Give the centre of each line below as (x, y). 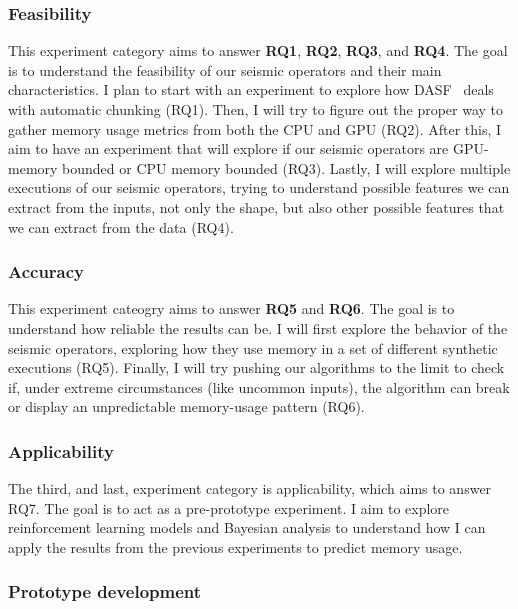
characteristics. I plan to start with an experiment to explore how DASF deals (251, 89)
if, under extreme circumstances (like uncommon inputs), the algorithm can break (259, 386)
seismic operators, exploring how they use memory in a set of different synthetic (253, 347)
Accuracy (46, 271)
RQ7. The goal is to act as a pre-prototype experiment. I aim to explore (229, 507)
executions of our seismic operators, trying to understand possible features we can (259, 187)
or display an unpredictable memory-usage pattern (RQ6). (186, 406)
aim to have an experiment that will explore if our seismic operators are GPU (246, 148)
